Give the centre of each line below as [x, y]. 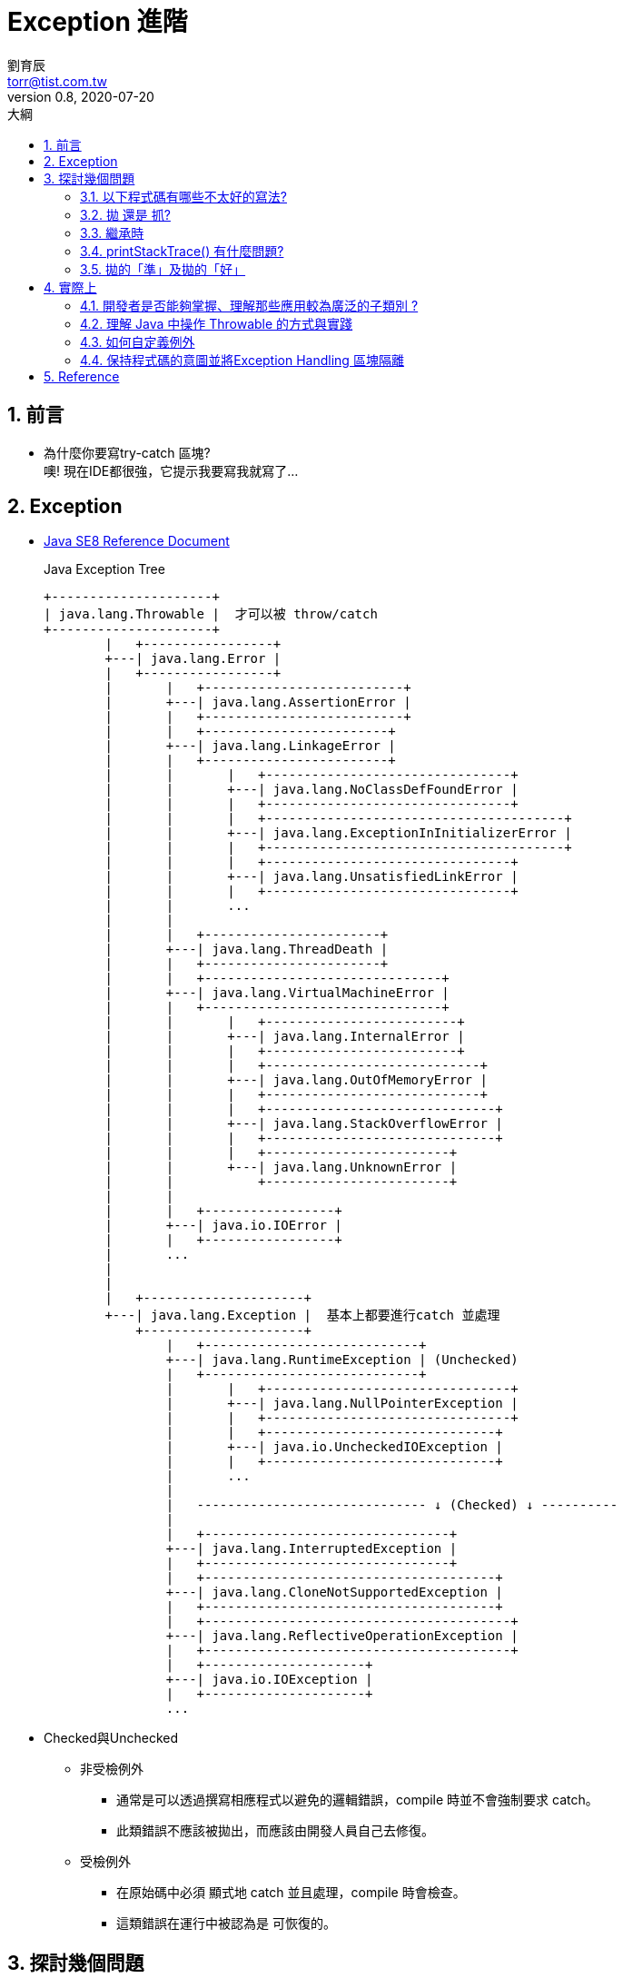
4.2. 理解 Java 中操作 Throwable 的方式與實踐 [217, 323]
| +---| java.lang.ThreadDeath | [247, 949]
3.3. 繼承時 [112, 232]
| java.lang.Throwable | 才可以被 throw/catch [211, 614]
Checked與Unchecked [111, 1738]
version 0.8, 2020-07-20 [81, 96]
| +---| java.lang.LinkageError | [250, 746]
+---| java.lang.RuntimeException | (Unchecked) [342, 1360]
